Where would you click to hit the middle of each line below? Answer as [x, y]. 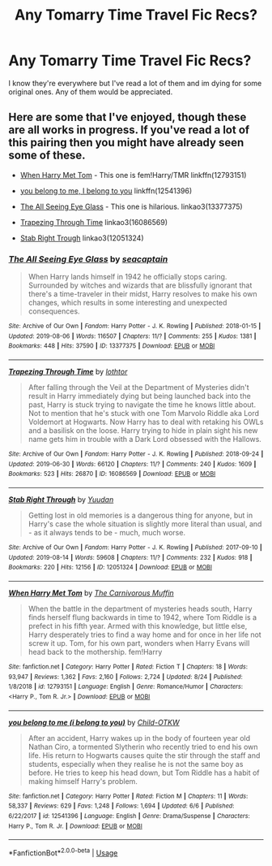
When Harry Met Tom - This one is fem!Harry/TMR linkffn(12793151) [133, 175]
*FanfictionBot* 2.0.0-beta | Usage [63, 852]
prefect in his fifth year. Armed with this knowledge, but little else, [138, 626]
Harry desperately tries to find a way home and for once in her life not [144, 634]
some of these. [47, 156]
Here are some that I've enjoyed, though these [127, 117]
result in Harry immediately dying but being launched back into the [139, 396]
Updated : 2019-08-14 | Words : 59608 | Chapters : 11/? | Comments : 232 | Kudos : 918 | [130, 557]
